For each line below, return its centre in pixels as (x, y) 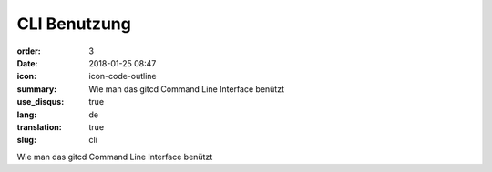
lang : (27, 115)
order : (29, 51)
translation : (40, 126)
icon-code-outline (123, 76)
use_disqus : (41, 102)
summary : (37, 89)
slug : (26, 140)
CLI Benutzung (74, 24)
